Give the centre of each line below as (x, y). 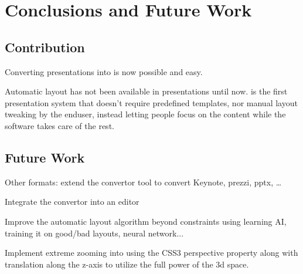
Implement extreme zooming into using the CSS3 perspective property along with (151, 253)
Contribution (45, 47)
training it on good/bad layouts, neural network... (94, 233)
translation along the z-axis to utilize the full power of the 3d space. (127, 264)
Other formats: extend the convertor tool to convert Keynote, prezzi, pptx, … (143, 182)
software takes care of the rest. (59, 125)
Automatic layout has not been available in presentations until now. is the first (146, 91)
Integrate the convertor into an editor (72, 202)
